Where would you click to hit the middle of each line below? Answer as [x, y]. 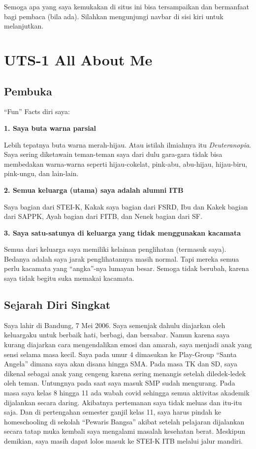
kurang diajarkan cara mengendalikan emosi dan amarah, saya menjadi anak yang [128, 344]
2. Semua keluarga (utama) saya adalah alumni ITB [94, 190]
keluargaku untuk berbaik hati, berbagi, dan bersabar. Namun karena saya [117, 335]
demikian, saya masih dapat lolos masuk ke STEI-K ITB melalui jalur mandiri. [123, 441]
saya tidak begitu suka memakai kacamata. [69, 278]
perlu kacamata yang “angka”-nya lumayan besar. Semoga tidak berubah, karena [127, 268]
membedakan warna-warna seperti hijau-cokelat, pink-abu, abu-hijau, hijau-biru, [126, 164]
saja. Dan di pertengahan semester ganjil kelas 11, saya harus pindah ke [112, 412]
